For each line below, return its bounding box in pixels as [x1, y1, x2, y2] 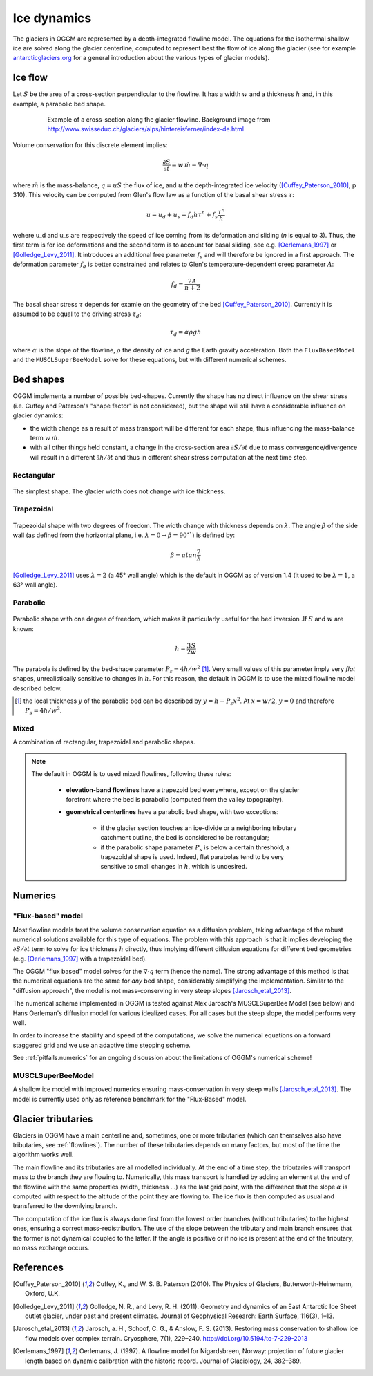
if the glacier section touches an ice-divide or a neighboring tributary [100, 823, 297, 832]
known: [12, 624, 34, 632]
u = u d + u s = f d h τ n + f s [146, 209, 218, 220]
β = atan [170, 551, 197, 559]
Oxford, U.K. [25, 1290, 60, 1298]
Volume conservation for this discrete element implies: [12, 140, 168, 149]
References [12, 1261, 64, 1273]
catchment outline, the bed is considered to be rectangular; [100, 833, 269, 842]
